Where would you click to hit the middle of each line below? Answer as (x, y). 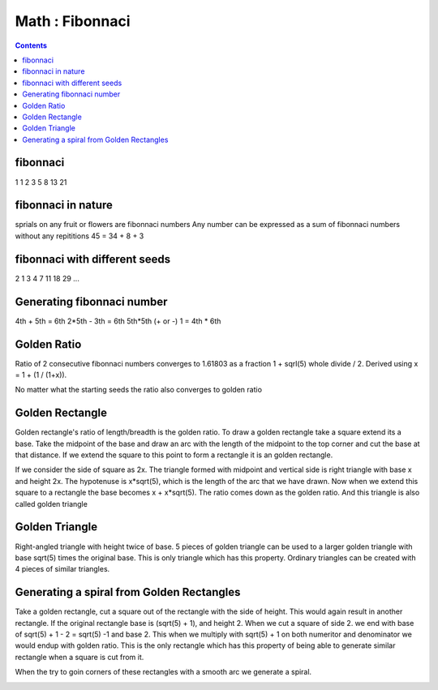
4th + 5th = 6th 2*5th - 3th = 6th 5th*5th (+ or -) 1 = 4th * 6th (118, 321)
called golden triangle (52, 504)
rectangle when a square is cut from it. (79, 657)
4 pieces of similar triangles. (62, 569)
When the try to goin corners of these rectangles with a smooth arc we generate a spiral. (163, 672)
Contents (31, 45)
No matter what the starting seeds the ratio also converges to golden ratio (139, 390)
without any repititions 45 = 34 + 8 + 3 (79, 236)
